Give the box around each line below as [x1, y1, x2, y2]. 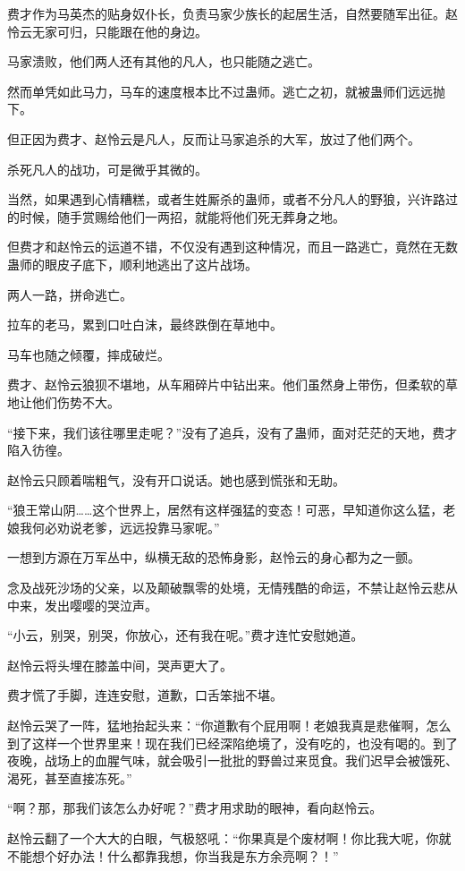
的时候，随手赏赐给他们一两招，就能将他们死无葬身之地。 [7, 207, 345, 226]
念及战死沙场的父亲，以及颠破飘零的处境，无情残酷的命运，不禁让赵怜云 [7, 578, 433, 597]
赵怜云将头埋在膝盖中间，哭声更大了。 [7, 655, 232, 674]
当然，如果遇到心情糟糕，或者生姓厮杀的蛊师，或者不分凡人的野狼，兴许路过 [7, 190, 458, 209]
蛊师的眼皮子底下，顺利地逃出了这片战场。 [7, 254, 258, 273]
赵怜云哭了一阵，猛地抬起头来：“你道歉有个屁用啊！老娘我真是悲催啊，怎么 [7, 716, 452, 735]
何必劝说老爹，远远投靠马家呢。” [31, 517, 220, 536]
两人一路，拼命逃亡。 [7, 285, 132, 303]
